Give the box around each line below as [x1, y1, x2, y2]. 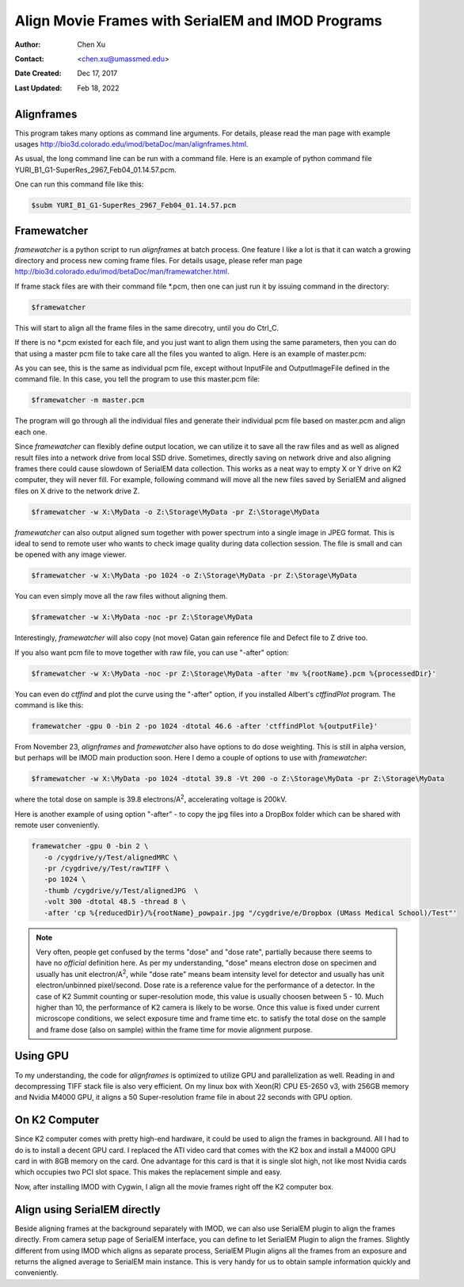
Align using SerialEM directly [14, 1202, 162, 1216]
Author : [14, 40, 41, 49]
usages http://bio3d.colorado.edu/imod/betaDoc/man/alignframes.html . [14, 140, 249, 149]
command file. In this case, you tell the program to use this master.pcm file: [14, 374, 261, 384]
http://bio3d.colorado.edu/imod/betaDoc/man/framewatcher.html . [14, 266, 230, 277]
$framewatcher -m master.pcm [31, 396, 145, 404]
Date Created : [14, 68, 63, 79]
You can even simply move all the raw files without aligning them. [14, 592, 228, 601]
